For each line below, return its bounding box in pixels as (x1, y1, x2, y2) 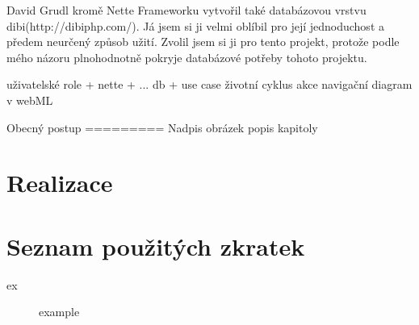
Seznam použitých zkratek (6, 229, 305, 262)
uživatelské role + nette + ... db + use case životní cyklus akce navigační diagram (6, 76, 413, 93)
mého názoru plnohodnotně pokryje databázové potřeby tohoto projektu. (6, 48, 367, 65)
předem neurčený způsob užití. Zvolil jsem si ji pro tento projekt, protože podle (6, 33, 400, 50)
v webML (6, 91, 53, 108)
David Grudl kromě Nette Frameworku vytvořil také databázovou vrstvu (6, 2, 367, 18)
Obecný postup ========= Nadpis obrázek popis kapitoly (6, 119, 318, 135)
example (39, 303, 80, 320)
